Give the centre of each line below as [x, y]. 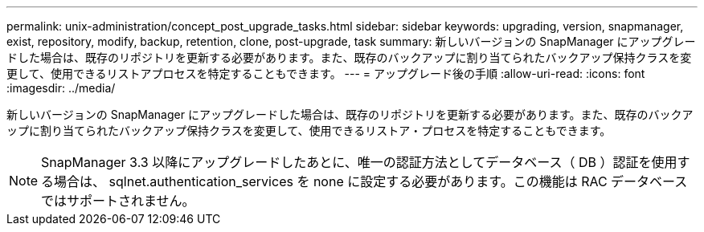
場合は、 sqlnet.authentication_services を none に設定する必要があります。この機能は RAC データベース [371, 181]
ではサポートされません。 [118, 201]
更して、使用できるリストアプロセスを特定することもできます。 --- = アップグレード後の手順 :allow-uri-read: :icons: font [326, 73]
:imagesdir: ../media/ [61, 88]
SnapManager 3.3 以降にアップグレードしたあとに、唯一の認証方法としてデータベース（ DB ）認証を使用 [359, 162]
